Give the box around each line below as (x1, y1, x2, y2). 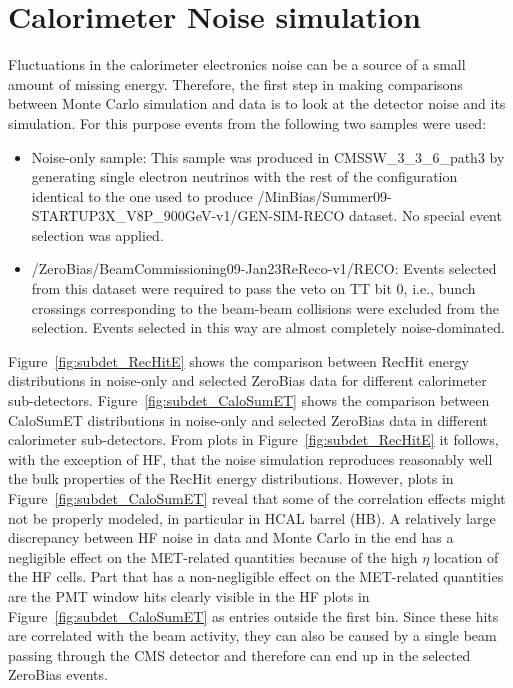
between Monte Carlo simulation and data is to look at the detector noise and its (8, 93, 506, 114)
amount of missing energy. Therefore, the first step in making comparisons (8, 73, 463, 94)
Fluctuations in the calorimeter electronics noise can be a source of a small (8, 54, 466, 75)
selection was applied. (31, 224, 164, 245)
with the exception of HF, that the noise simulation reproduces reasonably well (8, 448, 493, 469)
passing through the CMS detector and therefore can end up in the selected (8, 644, 471, 665)
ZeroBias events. (8, 664, 108, 685)
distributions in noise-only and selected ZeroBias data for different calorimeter (8, 370, 487, 391)
